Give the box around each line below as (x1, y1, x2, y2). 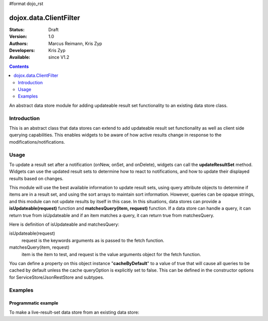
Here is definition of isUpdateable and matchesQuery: (9, 221, 119, 227)
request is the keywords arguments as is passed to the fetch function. (21, 237, 165, 243)
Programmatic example (9, 300, 59, 306)
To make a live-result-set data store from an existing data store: (9, 309, 139, 315)
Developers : (9, 48, 35, 53)
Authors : (9, 40, 28, 47)
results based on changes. (9, 175, 64, 181)
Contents (9, 63, 29, 69)
